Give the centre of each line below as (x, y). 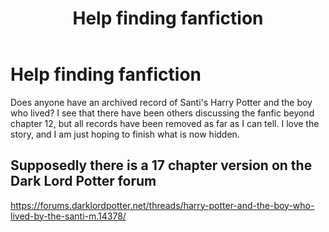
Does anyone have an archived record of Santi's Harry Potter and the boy (161, 102)
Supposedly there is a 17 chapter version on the (161, 165)
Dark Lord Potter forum (83, 181)
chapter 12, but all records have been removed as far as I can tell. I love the (165, 123)
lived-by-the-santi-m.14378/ (68, 216)
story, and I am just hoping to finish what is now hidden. (125, 134)
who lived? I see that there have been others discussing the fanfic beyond (162, 113)
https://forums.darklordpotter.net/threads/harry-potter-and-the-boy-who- (162, 205)
